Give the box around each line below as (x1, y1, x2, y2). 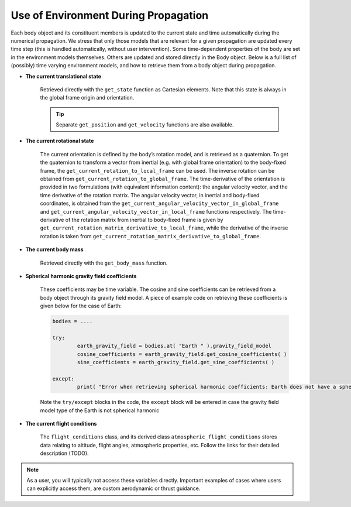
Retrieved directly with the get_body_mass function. (40, 259, 168, 266)
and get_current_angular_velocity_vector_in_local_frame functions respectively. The (40, 208, 272, 215)
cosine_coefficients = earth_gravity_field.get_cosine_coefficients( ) (77, 351, 287, 357)
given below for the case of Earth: (40, 302, 122, 310)
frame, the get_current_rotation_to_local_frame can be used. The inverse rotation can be (40, 167, 275, 174)
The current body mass (25, 246, 84, 253)
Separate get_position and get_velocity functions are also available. (56, 121, 234, 128)
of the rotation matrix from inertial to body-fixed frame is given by (65, 216, 223, 223)
